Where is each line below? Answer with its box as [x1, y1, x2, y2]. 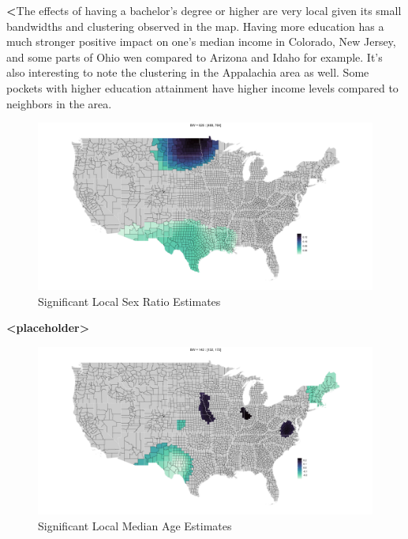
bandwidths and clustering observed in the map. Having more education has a [6, 17, 384, 34]
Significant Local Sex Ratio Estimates [38, 292, 221, 309]
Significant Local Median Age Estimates [38, 517, 232, 533]
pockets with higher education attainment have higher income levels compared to [6, 79, 399, 96]
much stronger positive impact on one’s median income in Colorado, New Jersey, [6, 33, 396, 50]
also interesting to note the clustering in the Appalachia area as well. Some [6, 64, 369, 81]
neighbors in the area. [6, 95, 112, 111]
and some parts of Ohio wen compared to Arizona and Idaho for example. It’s [6, 48, 383, 65]
